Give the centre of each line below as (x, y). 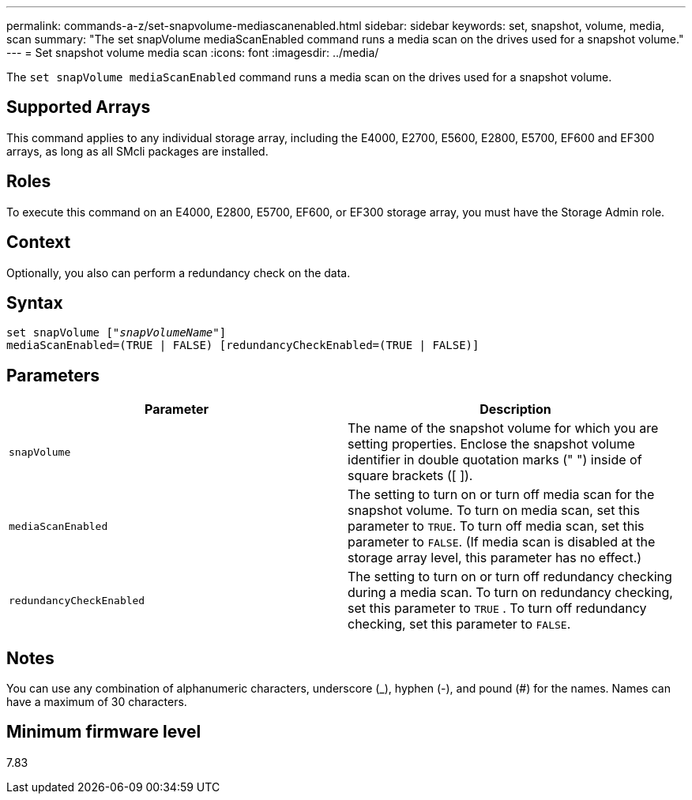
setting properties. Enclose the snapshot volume (491, 444)
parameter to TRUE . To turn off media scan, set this (496, 526)
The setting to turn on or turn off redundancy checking (510, 577)
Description (515, 409)
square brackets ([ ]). (410, 476)
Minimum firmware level (104, 732)
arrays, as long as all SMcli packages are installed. (137, 151)
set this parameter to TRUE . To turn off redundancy (497, 608)
